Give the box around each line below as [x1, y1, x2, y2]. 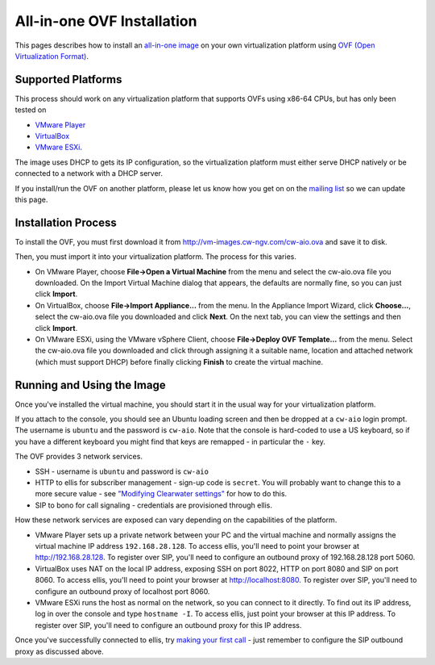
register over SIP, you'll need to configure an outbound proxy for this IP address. [35, 620, 302, 629]
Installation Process [14, 215, 117, 229]
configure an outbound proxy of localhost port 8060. [35, 586, 210, 596]
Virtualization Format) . [14, 51, 89, 61]
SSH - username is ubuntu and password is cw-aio [35, 466, 209, 476]
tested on [14, 105, 47, 115]
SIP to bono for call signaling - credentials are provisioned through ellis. [35, 500, 273, 510]
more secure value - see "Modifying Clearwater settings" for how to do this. [35, 489, 288, 499]
